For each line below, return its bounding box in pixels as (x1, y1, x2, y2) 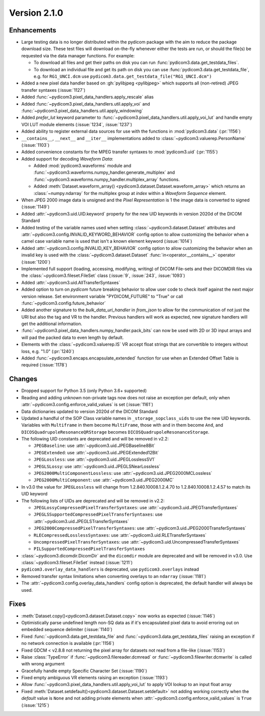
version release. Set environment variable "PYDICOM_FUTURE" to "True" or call (21, 293, 184, 299)
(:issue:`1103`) (21, 142, 50, 148)
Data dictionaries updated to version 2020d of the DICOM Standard (21, 408, 158, 414)
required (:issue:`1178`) (21, 362, 67, 368)
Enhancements (9, 26, 56, 34)
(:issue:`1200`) (21, 259, 51, 265)
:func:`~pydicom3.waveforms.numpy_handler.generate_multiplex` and (33, 169, 175, 175)
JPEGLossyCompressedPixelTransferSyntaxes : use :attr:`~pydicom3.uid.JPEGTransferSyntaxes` (33, 504, 238, 510)
